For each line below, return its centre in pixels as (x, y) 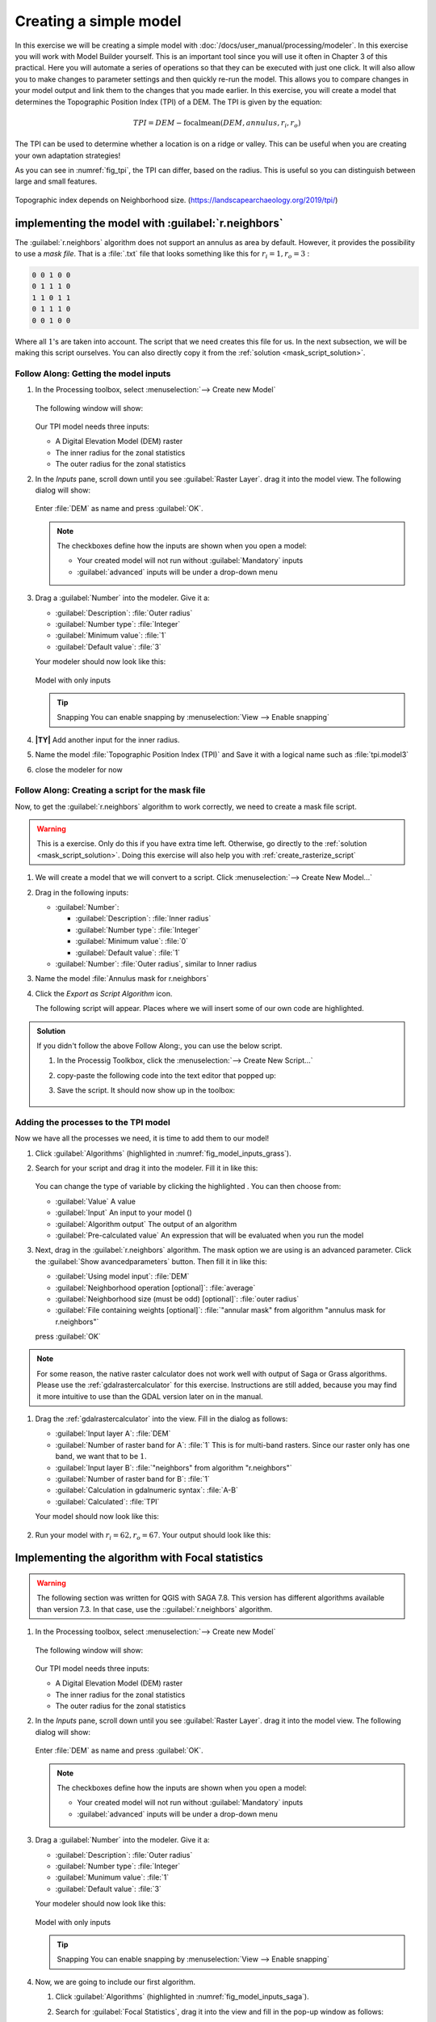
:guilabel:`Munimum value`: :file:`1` (112, 1877)
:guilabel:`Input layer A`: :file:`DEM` (113, 1434)
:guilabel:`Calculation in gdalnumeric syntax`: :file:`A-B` (147, 1490)
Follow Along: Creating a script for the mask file (110, 790)
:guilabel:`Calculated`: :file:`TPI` (107, 1501)
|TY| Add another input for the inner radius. (108, 739)
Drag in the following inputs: (82, 892)
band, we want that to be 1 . (101, 1457)
